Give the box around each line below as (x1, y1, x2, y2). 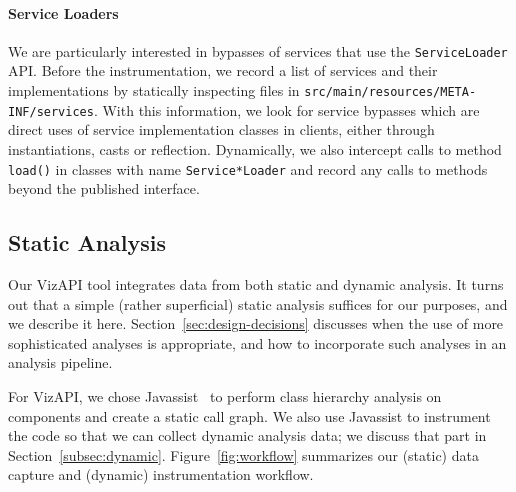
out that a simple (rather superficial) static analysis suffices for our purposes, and (8, 293, 508, 314)
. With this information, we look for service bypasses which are (93, 99, 480, 120)
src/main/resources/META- (304, 85, 477, 100)
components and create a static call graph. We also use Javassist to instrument (8, 405, 491, 426)
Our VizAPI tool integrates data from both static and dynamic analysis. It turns (8, 274, 504, 294)
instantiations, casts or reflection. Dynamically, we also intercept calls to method (8, 138, 502, 159)
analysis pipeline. (8, 352, 113, 373)
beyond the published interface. (8, 178, 200, 199)
